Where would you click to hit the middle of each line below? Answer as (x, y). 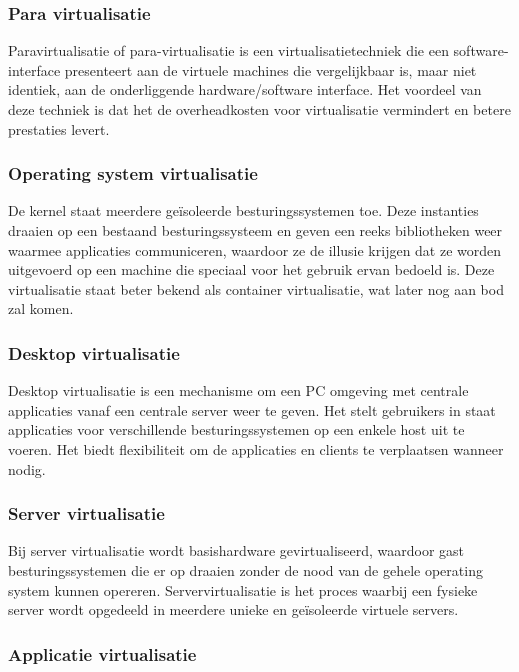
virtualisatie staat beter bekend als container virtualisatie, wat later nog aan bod (256, 288)
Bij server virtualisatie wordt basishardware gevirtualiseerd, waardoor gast (236, 550)
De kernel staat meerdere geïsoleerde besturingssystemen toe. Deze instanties (243, 210)
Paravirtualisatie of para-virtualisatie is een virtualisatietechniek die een (228, 50)
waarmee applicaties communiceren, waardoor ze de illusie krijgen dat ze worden (255, 249)
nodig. (27, 468)
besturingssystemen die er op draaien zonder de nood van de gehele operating (245, 569)
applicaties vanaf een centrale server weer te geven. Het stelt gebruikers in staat (252, 409)
